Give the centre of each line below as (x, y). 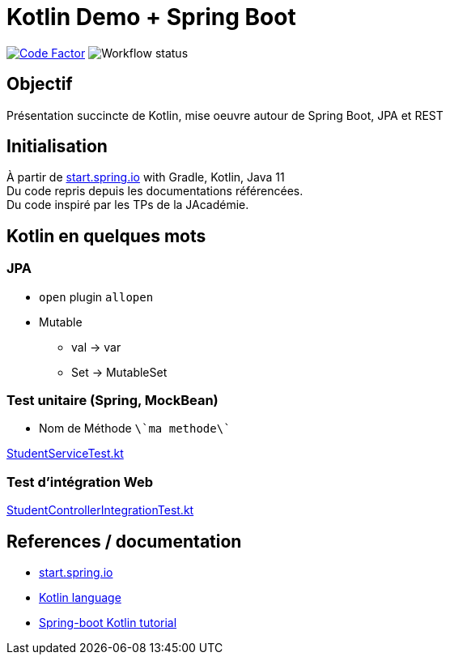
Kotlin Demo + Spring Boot (151, 17)
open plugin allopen (96, 296)
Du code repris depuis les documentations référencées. (155, 191)
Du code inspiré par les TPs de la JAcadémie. (128, 205)
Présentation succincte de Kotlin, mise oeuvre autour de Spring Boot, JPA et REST (225, 115)
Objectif (40, 84)
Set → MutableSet (119, 372)
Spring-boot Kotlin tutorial (108, 623)
